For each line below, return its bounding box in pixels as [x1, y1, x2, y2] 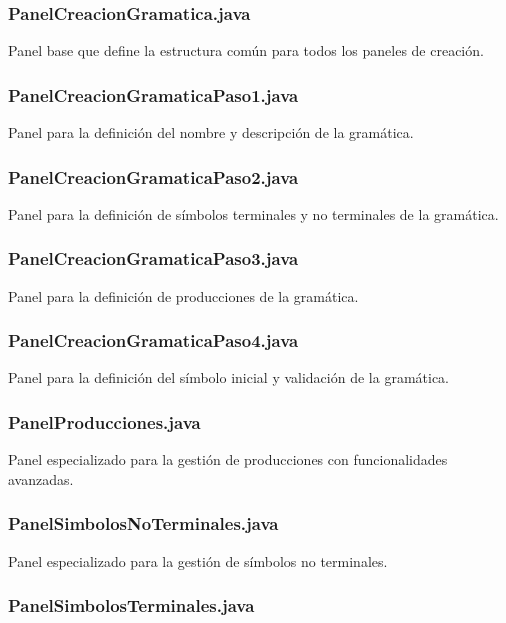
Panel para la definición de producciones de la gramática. [8, 285, 359, 306]
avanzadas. [8, 468, 74, 489]
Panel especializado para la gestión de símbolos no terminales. [8, 550, 388, 571]
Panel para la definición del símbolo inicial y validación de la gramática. [8, 367, 449, 388]
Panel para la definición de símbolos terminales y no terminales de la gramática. [8, 203, 499, 224]
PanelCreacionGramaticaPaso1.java [8, 82, 299, 107]
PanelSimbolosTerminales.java [8, 593, 255, 618]
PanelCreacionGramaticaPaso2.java [8, 164, 299, 189]
